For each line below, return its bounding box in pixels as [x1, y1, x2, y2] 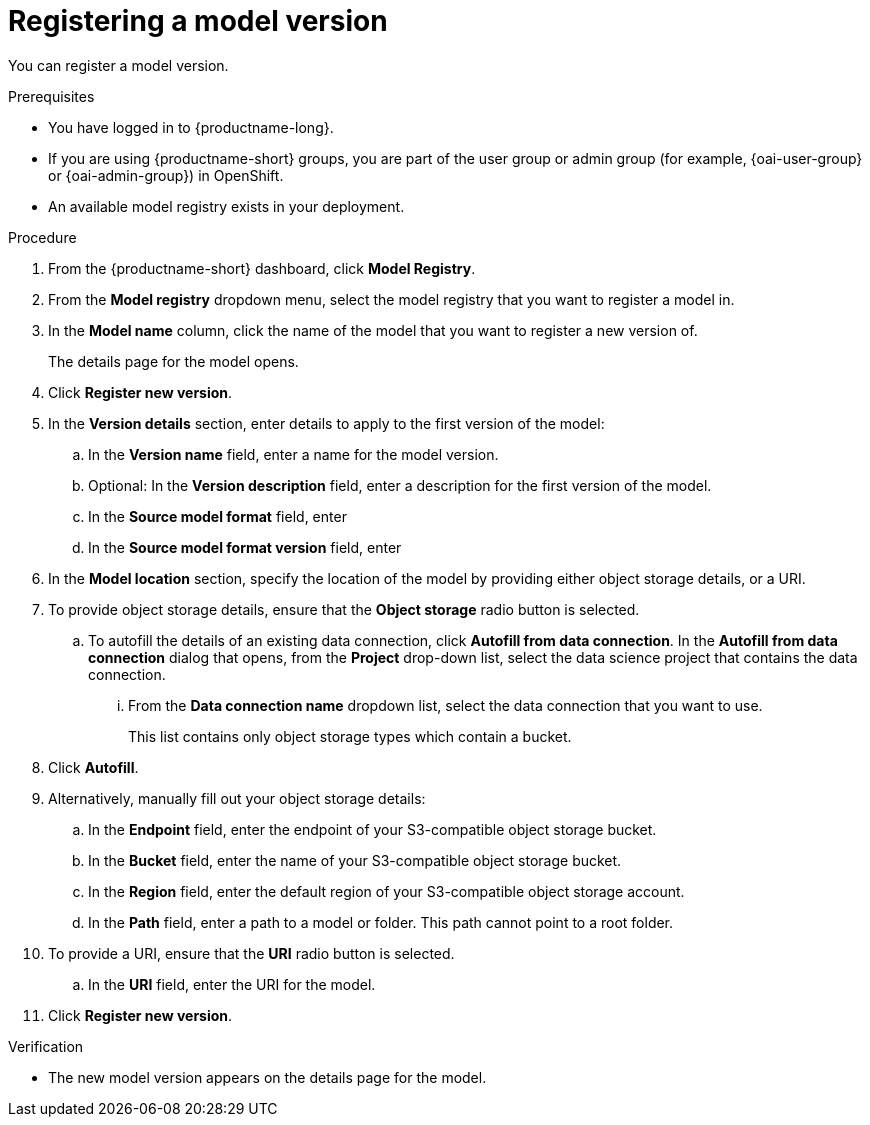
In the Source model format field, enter [88, 507, 347, 525]
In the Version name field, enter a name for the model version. [88, 445, 499, 463]
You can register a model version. [8, 56, 229, 74]
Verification [8, 1037, 84, 1055]
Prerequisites [8, 87, 95, 105]
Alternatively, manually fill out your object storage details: [48, 789, 426, 807]
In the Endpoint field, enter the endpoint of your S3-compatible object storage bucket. [88, 820, 657, 838]
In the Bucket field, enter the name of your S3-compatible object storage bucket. [88, 851, 622, 869]
